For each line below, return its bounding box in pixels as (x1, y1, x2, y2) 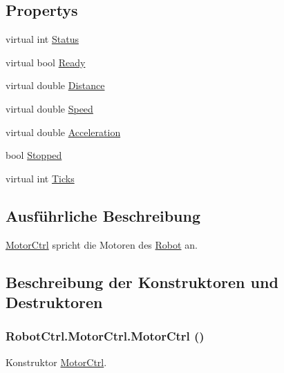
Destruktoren (6, 291, 103, 312)
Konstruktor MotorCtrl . (6, 354, 107, 369)
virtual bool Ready (6, 55, 86, 69)
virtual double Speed (6, 101, 93, 115)
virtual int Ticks (6, 171, 75, 185)
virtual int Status (6, 32, 79, 46)
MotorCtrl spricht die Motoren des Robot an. (6, 237, 198, 251)
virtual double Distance (6, 78, 105, 93)
